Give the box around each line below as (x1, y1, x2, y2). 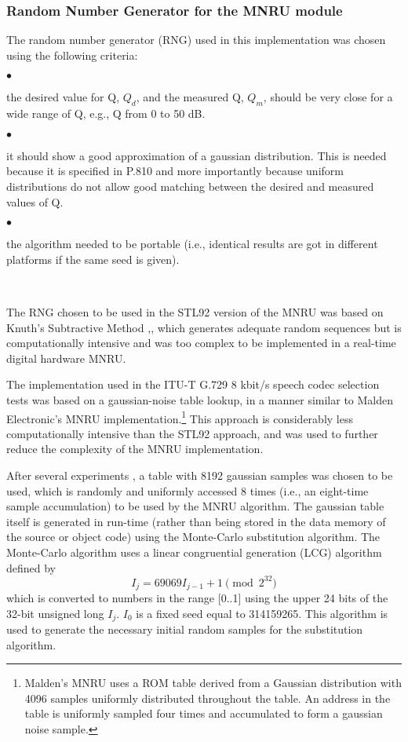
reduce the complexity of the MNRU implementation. (6, 440, 264, 457)
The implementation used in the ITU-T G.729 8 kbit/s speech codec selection (6, 376, 380, 393)
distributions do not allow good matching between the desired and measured (6, 177, 374, 194)
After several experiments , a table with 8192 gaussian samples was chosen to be (6, 466, 393, 483)
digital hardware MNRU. (6, 349, 126, 366)
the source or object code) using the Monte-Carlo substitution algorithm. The (6, 528, 381, 545)
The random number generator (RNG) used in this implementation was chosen (6, 31, 386, 48)
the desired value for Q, (6, 89, 120, 105)
